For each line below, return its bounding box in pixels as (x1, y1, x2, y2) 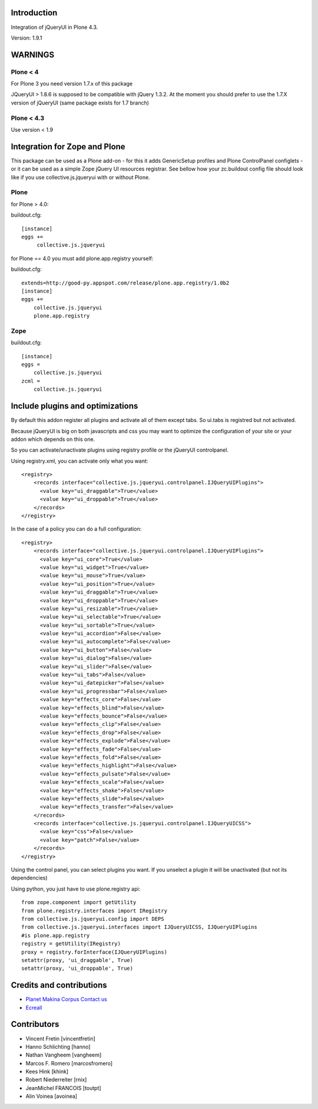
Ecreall (25, 1004, 42, 1011)
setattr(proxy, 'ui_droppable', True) (21, 965, 134, 972)
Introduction (11, 8, 58, 18)
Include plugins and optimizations (11, 401, 138, 411)
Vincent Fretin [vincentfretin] (25, 1035, 95, 1042)
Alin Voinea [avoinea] (25, 1092, 78, 1100)
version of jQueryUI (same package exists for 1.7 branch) (11, 99, 150, 106)
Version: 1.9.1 (11, 34, 42, 41)
